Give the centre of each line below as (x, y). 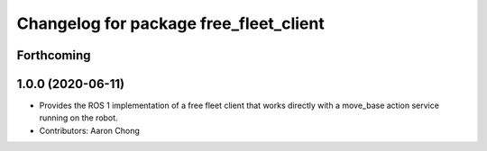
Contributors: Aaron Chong (89, 130)
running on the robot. (78, 118)
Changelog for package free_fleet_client (170, 23)
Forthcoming (54, 55)
